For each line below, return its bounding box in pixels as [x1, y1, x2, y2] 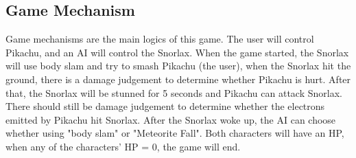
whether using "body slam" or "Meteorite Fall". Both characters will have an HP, [5, 126, 344, 140]
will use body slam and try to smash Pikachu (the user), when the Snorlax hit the [5, 58, 351, 73]
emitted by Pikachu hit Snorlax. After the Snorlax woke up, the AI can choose [5, 112, 336, 126]
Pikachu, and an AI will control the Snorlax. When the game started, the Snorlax [5, 45, 349, 59]
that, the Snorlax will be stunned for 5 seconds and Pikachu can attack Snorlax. [5, 85, 342, 100]
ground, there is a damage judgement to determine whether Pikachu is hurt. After [5, 71, 351, 86]
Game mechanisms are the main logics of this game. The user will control [5, 32, 314, 46]
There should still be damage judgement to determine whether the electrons [5, 99, 325, 113]
